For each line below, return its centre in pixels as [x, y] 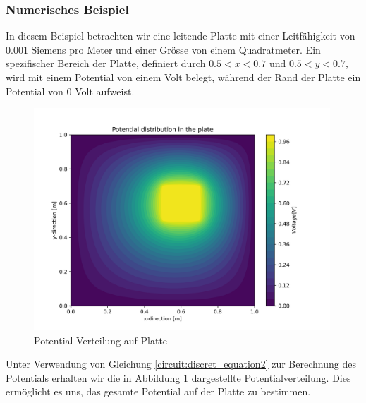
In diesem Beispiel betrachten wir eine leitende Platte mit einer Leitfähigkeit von [181, 36]
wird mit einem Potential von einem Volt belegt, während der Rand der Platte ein [183, 77]
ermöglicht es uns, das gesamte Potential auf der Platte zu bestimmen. [158, 391]
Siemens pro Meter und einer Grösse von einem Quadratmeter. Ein [176, 49]
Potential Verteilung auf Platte [101, 340]
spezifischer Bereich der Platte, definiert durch [106, 63]
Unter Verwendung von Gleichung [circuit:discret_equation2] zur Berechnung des [181, 364]
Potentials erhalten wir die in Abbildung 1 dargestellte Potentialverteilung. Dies [178, 377]
